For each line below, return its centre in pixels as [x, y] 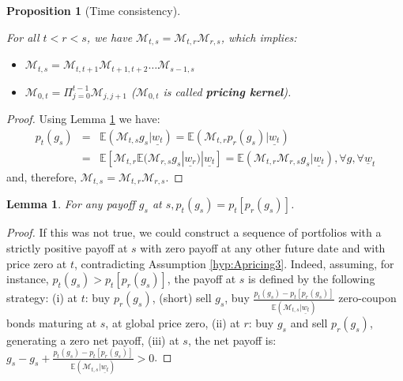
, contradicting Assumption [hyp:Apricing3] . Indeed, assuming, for [234, 263]
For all [23, 37]
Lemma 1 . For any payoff [71, 204]
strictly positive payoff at [67, 247]
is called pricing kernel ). [227, 91]
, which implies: [259, 37]
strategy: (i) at [42, 298]
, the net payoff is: [232, 340]
